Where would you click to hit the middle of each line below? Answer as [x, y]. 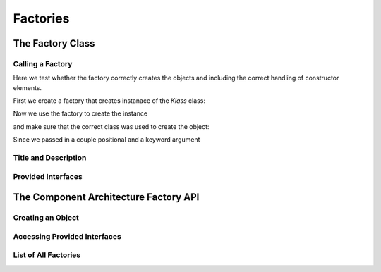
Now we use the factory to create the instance [80, 113]
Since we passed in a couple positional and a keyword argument [107, 140]
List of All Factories [47, 255]
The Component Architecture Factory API [106, 197]
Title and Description [50, 158]
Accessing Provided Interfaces [67, 236]
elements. [28, 87]
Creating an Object [46, 218]
